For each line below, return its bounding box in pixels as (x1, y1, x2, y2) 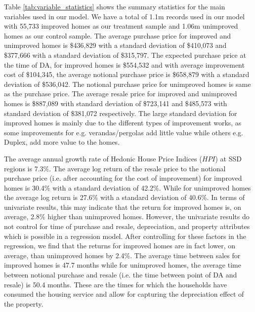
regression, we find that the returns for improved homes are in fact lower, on (4, 240, 236, 251)
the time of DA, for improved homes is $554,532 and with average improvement (4, 59, 245, 70)
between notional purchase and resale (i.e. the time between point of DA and (4, 270, 237, 280)
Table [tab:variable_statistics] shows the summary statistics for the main (4, 1, 225, 11)
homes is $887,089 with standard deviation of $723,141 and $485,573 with (4, 98, 227, 108)
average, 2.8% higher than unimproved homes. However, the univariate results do (4, 211, 250, 222)
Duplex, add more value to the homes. (4, 137, 120, 147)
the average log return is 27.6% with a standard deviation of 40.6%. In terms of (4, 192, 245, 202)
